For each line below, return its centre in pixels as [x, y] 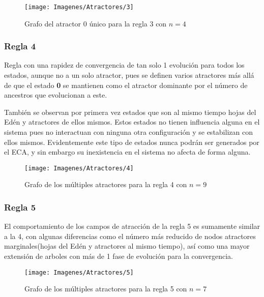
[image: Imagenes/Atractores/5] [79, 272]
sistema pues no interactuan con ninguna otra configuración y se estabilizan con [128, 132]
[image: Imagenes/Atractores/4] [79, 168]
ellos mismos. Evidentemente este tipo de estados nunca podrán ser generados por [132, 142]
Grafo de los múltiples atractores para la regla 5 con [106, 289]
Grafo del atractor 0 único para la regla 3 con [96, 23]
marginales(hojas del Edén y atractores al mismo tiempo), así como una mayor [127, 246]
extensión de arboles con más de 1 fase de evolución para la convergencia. [119, 256]
